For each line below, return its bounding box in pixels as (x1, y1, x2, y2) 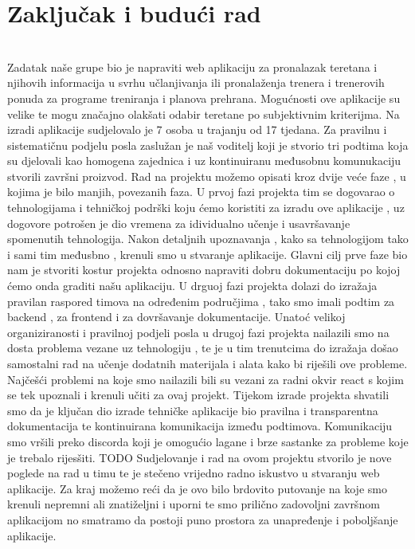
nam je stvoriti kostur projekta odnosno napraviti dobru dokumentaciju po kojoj (7, 261, 401, 278)
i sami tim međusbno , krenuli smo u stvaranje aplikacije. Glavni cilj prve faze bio (7, 245, 408, 262)
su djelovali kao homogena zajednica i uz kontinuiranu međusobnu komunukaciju (7, 152, 401, 169)
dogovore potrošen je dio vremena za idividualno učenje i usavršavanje (7, 214, 350, 231)
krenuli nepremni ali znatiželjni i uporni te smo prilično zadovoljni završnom (7, 496, 380, 512)
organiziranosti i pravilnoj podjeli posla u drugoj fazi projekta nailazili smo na (7, 324, 390, 340)
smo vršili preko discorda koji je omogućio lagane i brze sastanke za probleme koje (7, 433, 409, 449)
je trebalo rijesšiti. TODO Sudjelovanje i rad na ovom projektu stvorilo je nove (7, 449, 392, 465)
